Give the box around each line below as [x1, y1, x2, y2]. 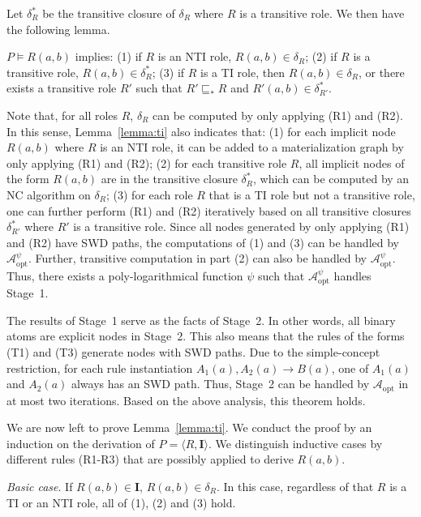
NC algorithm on [6, 186, 91, 203]
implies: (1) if [75, 48, 142, 65]
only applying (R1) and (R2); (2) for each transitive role [6, 154, 287, 171]
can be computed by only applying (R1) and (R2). [153, 106, 403, 123]
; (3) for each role [105, 186, 193, 203]
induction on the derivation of [6, 434, 155, 451]
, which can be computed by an [253, 170, 410, 187]
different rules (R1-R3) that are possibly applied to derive [6, 451, 294, 468]
